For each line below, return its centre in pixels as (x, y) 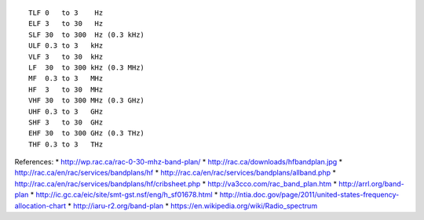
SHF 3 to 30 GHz (66, 122)
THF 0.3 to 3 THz (66, 144)
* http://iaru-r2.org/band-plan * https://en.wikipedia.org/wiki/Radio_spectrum (193, 206)
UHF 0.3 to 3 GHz (66, 111)
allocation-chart (40, 206)
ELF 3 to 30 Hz (66, 24)
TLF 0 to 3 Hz (66, 13)
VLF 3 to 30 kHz (66, 56)
